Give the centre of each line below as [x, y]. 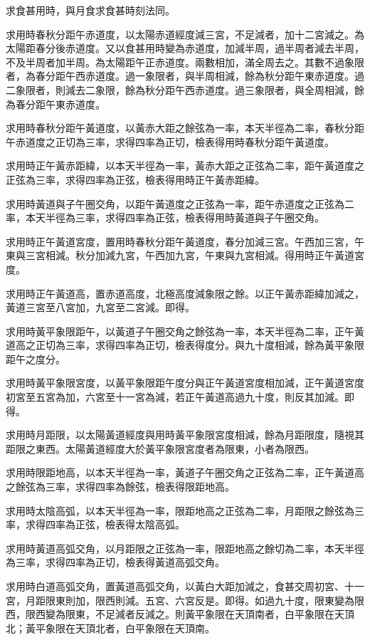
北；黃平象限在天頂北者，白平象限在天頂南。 [110, 628]
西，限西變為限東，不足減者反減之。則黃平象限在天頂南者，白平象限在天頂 [180, 614]
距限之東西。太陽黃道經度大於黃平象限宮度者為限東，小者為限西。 [160, 448]
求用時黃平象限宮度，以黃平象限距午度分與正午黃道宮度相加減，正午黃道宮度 [185, 383]
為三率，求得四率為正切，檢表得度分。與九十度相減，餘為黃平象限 [210, 345]
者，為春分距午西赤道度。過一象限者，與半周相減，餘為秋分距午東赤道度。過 [185, 76]
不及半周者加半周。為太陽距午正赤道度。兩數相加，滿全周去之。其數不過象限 [185, 62]
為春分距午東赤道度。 [55, 104]
